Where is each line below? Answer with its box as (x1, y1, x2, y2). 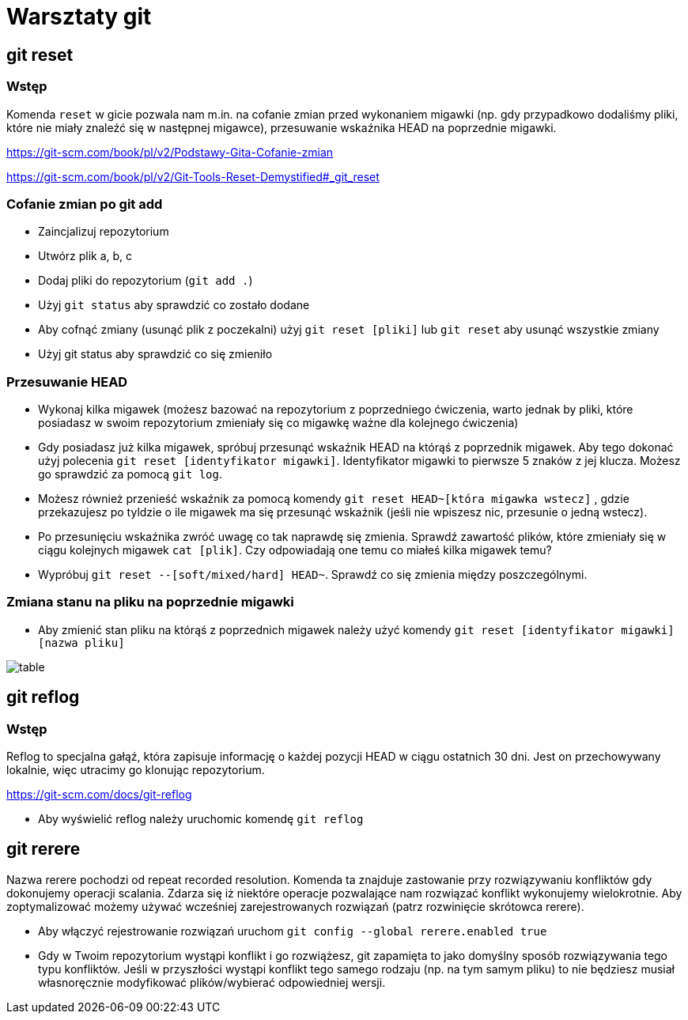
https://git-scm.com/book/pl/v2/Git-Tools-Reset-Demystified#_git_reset (6, 169, 380, 183)
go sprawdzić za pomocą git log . (38, 467, 222, 482)
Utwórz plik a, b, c (38, 249, 133, 263)
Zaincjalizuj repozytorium (38, 225, 169, 239)
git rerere (6, 839, 81, 859)
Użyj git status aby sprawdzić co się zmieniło (38, 347, 273, 361)
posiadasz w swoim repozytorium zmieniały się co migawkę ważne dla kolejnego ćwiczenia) (38, 416, 519, 430)
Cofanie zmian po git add (6, 195, 163, 212)
